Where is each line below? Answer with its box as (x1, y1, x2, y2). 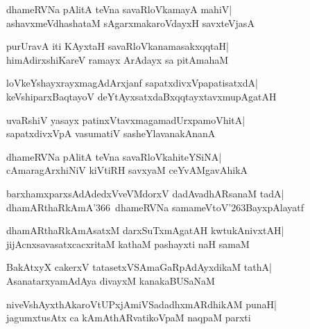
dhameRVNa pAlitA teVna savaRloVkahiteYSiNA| (6, 149, 222, 163)
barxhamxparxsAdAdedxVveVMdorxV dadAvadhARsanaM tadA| (6, 186, 284, 200)
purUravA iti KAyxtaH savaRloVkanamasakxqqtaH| (6, 39, 229, 53)
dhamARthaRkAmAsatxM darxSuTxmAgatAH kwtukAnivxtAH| (6, 223, 284, 238)
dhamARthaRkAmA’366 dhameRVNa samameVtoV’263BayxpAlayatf (6, 199, 304, 214)
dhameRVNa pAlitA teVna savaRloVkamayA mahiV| (6, 2, 232, 16)
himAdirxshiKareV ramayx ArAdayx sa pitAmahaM (6, 52, 229, 66)
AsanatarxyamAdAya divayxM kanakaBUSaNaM (6, 273, 215, 287)
